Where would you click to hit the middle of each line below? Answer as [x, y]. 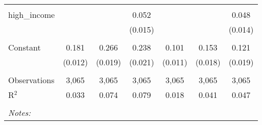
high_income [32, 15]
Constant [25, 47]
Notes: [20, 112]
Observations [31, 80]
